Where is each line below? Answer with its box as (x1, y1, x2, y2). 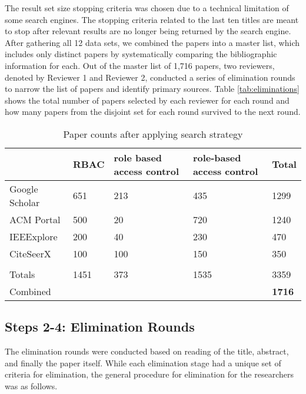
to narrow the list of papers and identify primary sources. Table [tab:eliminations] (5, 82, 300, 95)
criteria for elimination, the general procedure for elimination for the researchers (5, 368, 294, 380)
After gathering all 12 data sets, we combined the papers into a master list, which (5, 36, 300, 48)
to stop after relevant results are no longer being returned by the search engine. (5, 25, 291, 37)
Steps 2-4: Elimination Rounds (5, 317, 195, 336)
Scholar (9, 195, 40, 209)
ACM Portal (9, 212, 61, 226)
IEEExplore (9, 229, 58, 243)
